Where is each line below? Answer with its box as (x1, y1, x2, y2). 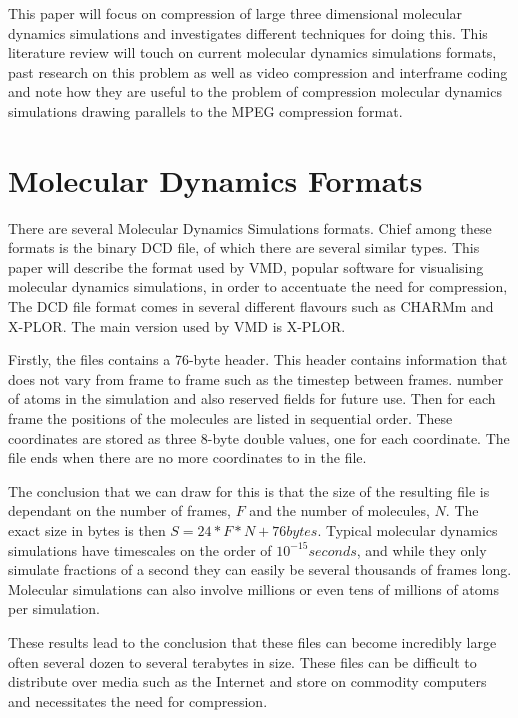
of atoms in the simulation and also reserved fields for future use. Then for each (8, 388, 496, 409)
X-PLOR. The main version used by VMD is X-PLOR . (8, 315, 346, 336)
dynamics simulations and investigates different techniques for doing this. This (8, 22, 488, 43)
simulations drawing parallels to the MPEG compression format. (8, 100, 403, 121)
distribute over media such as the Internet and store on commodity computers (8, 671, 487, 692)
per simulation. (8, 598, 100, 619)
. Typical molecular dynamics (317, 520, 498, 540)
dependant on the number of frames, (8, 500, 232, 521)
